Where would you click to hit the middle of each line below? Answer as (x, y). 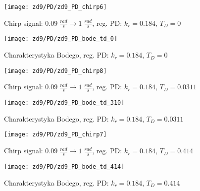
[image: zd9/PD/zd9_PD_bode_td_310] (64, 103)
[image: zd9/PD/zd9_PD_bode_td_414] (64, 166)
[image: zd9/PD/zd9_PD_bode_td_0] (61, 39)
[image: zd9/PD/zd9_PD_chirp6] (55, 7)
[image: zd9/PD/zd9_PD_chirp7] (55, 135)
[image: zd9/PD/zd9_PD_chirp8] (55, 71)
